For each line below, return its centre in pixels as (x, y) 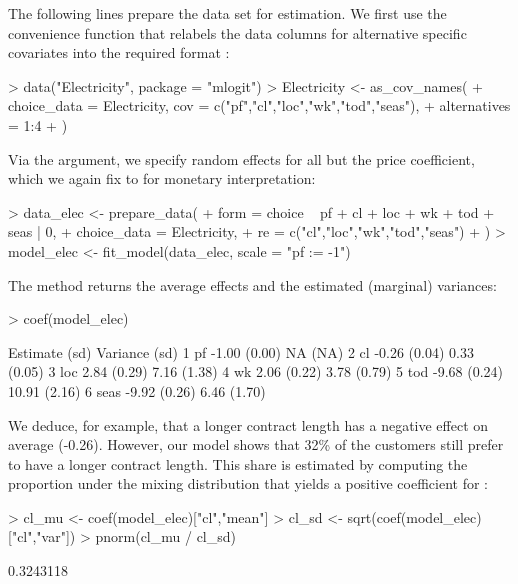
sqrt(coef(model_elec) (414, 516)
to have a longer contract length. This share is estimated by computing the (238, 463)
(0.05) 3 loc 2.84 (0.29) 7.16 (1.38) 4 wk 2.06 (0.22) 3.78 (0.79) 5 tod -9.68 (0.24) (256, 371)
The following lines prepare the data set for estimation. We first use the (227, 13)
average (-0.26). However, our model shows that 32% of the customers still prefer (256, 444)
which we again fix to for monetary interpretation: (162, 178)
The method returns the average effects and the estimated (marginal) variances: (252, 284)
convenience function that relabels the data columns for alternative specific (237, 32)
